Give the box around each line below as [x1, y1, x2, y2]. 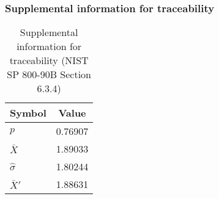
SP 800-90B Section [7, 67, 92, 82]
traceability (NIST [9, 53, 89, 68]
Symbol [10, 106, 46, 120]
